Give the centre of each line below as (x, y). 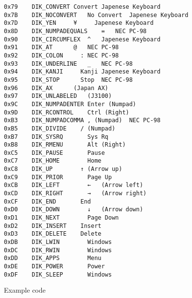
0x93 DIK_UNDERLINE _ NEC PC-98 (68, 64)
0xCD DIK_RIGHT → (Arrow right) (75, 194)
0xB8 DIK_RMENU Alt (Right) (65, 145)
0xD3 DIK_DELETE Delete (53, 234)
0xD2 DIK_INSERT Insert (53, 226)
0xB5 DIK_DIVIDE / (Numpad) (60, 128)
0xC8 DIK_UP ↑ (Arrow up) (63, 169)
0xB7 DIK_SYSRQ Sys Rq (56, 137)
